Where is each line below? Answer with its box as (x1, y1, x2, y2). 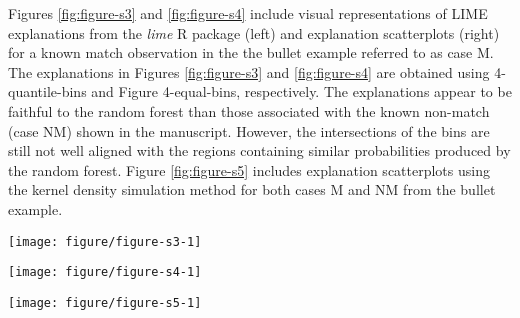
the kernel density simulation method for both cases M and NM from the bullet (8, 179, 496, 200)
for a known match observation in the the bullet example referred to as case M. (8, 42, 494, 63)
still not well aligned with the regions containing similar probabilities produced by (8, 140, 511, 161)
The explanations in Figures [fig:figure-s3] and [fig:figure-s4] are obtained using (8, 61, 490, 82)
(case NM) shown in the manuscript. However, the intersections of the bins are (8, 120, 490, 141)
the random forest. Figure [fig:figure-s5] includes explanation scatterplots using (8, 159, 490, 180)
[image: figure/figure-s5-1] (8, 295, 202, 310)
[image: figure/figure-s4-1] (8, 265, 202, 280)
